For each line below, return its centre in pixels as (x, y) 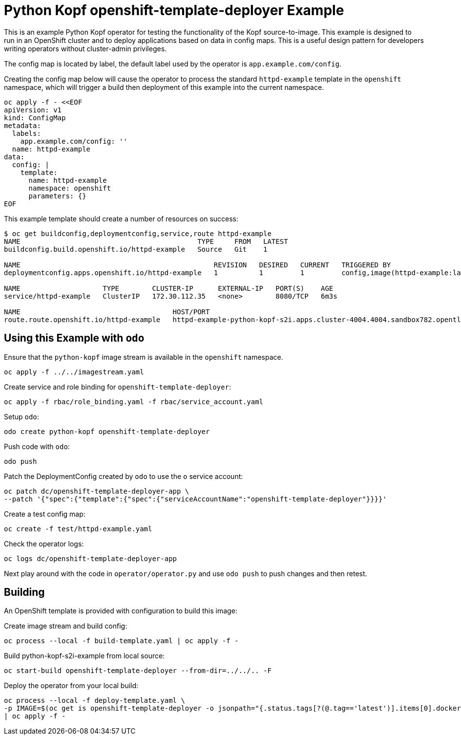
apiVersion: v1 (33, 110)
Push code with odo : (37, 446)
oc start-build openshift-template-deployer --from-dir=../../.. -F (138, 671)
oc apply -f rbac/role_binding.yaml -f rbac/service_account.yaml (134, 402)
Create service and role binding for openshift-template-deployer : (117, 387)
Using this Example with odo (74, 338)
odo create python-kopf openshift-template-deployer (107, 431)
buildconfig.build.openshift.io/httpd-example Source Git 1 (136, 249)
